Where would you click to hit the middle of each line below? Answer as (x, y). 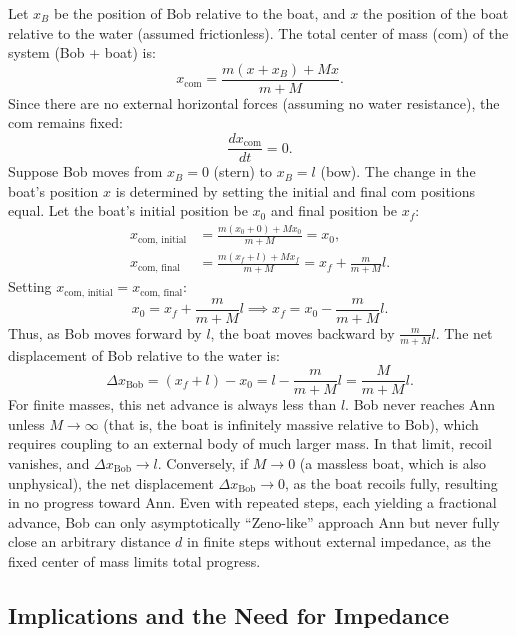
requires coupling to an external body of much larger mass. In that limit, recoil (250, 443)
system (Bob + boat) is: (82, 52)
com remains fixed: (65, 122)
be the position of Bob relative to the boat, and (199, 13)
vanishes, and (49, 463)
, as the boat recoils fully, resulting (391, 482)
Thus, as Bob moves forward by (105, 332)
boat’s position (53, 190)
